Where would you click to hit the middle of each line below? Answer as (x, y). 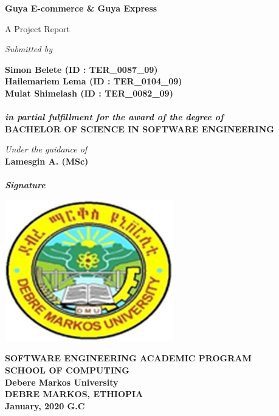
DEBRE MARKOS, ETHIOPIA (74, 394)
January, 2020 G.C (45, 405)
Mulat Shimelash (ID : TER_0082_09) (89, 93)
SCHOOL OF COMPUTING (67, 370)
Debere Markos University (62, 382)
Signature (25, 185)
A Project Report (38, 28)
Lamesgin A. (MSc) (47, 161)
